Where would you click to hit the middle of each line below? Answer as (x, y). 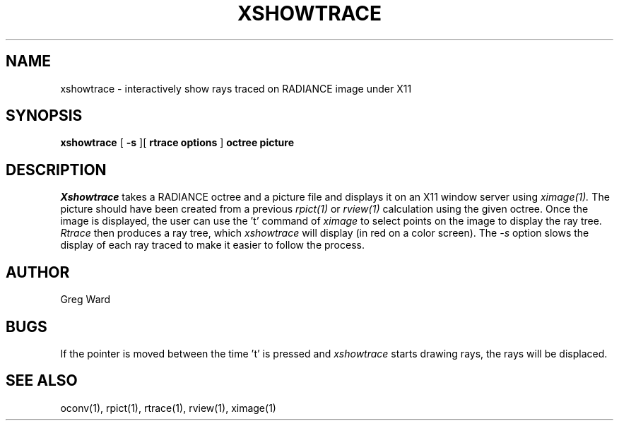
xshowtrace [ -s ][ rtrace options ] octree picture (177, 143)
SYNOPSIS (44, 116)
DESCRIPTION (56, 170)
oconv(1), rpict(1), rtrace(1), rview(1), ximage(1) (168, 408)
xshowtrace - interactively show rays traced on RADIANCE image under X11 (236, 88)
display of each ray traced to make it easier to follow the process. (212, 245)
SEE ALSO (42, 381)
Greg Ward (86, 300)
